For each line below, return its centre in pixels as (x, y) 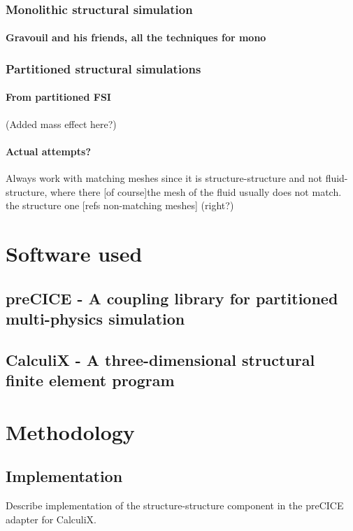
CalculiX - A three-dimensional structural (160, 359)
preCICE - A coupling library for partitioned (172, 298)
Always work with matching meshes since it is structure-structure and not (164, 178)
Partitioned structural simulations (103, 68)
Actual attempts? (49, 151)
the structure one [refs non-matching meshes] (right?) (120, 205)
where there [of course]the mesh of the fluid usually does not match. (196, 191)
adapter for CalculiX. (51, 519)
